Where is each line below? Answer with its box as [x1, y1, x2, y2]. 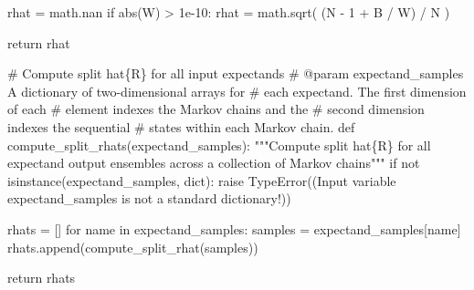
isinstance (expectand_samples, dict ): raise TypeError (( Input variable [7, 171, 396, 190]
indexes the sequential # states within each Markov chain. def [7, 117, 355, 136]
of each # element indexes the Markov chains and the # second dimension [7, 99, 425, 119]
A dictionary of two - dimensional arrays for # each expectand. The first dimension [7, 81, 467, 100]
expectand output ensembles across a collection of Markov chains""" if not [7, 153, 420, 172]
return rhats [7, 268, 76, 287]
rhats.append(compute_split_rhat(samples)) [7, 237, 258, 256]
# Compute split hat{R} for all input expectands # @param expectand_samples [7, 64, 464, 83]
